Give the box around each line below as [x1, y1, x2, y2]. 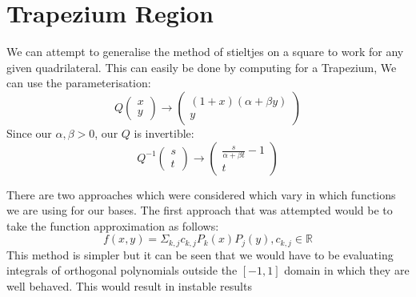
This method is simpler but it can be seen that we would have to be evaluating [6, 246, 394, 263]
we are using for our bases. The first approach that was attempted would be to [6, 202, 393, 219]
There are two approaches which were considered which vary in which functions [6, 186, 396, 203]
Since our [6, 124, 52, 141]
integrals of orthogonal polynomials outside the [6, 262, 238, 279]
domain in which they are [284, 262, 410, 279]
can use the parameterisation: [6, 74, 151, 91]
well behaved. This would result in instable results [6, 277, 252, 294]
